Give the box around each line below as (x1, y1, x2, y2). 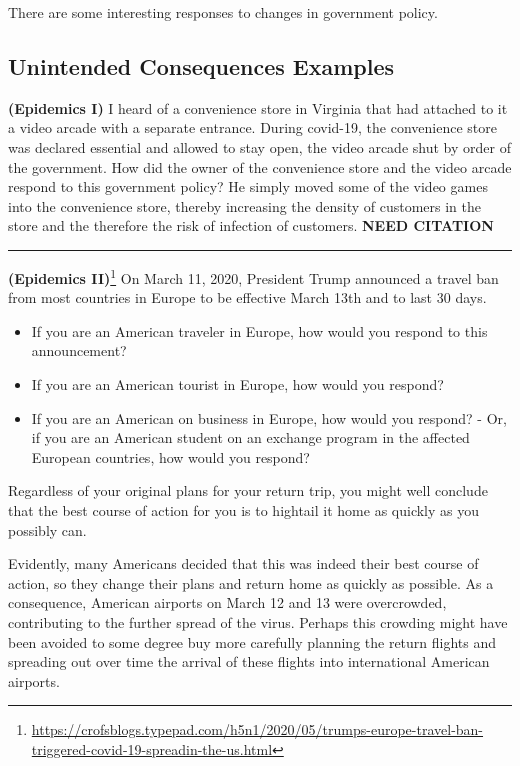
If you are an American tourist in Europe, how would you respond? (31, 373, 444, 394)
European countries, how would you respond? (31, 446, 310, 467)
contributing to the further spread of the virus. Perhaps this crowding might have (8, 611, 508, 632)
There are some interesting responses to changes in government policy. (8, 2, 438, 22)
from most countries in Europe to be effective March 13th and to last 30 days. (8, 287, 487, 308)
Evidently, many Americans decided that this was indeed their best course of (8, 553, 479, 574)
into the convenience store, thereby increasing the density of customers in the (8, 195, 482, 216)
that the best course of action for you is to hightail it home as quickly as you (8, 499, 480, 520)
